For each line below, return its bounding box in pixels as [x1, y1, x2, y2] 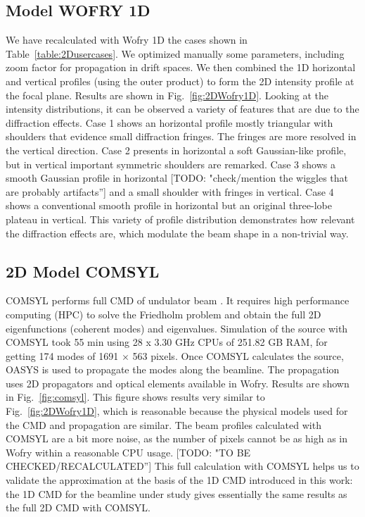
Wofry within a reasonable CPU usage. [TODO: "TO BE [6, 444, 251, 459]
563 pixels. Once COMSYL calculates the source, [132, 348, 344, 363]
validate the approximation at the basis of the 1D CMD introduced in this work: [6, 473, 353, 487]
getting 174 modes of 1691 [6, 348, 119, 363]
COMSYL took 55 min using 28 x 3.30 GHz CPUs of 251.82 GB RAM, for [6, 335, 328, 349]
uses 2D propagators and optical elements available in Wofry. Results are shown [6, 375, 350, 390]
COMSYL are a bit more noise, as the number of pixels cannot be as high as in [6, 431, 348, 446]
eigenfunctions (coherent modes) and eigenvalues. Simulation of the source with [6, 320, 348, 335]
